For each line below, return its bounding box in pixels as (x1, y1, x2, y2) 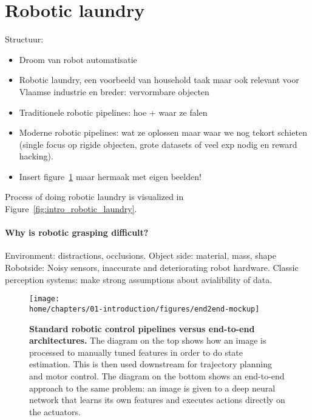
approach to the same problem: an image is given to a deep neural (29, 381, 276, 394)
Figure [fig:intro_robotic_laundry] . (5, 202, 137, 215)
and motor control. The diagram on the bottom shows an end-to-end (29, 369, 285, 382)
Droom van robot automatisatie (19, 53, 137, 65)
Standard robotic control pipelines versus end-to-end (29, 322, 255, 335)
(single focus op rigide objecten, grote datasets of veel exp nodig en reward (19, 138, 297, 150)
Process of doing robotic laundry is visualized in (5, 190, 184, 203)
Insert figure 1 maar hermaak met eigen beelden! (19, 170, 202, 182)
